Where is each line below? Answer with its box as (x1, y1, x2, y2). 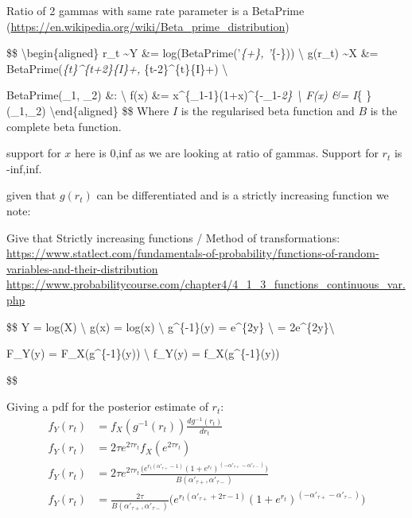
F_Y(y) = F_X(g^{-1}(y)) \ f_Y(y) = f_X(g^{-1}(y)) (6, 345, 280, 361)
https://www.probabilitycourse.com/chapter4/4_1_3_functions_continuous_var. (6, 276, 406, 292)
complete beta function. (6, 118, 122, 134)
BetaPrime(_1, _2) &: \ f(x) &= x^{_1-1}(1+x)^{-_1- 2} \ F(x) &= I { (6, 87, 363, 103)
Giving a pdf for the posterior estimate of (6, 398, 208, 415)
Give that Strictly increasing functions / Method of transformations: (6, 229, 340, 245)
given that (6, 187, 56, 203)
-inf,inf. (6, 160, 42, 176)
